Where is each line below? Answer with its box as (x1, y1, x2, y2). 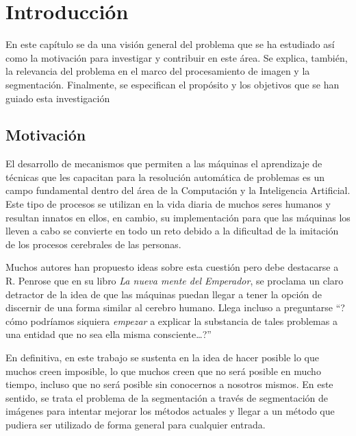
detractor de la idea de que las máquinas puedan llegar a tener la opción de (5, 287, 322, 301)
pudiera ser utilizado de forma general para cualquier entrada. (5, 417, 266, 431)
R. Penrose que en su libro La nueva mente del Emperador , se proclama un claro (5, 274, 344, 288)
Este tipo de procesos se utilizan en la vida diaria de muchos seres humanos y (5, 197, 331, 211)
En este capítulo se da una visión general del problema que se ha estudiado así (5, 37, 335, 51)
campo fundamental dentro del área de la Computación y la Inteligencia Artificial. (5, 183, 351, 197)
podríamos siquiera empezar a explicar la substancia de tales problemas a (30, 313, 338, 328)
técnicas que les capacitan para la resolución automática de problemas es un (5, 169, 325, 184)
